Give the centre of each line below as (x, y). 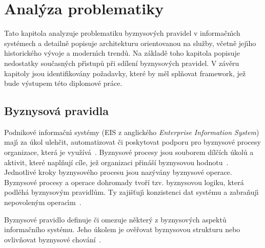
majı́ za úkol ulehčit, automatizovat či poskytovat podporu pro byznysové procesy (132, 142)
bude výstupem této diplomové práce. (63, 83)
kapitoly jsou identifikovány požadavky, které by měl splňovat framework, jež (125, 73)
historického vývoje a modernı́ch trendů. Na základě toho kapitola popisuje (122, 53)
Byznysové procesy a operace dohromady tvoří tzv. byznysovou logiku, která (124, 182)
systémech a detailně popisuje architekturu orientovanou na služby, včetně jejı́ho (130, 43)
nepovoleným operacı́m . (43, 202)
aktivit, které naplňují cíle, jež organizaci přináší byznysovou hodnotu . (116, 162)
